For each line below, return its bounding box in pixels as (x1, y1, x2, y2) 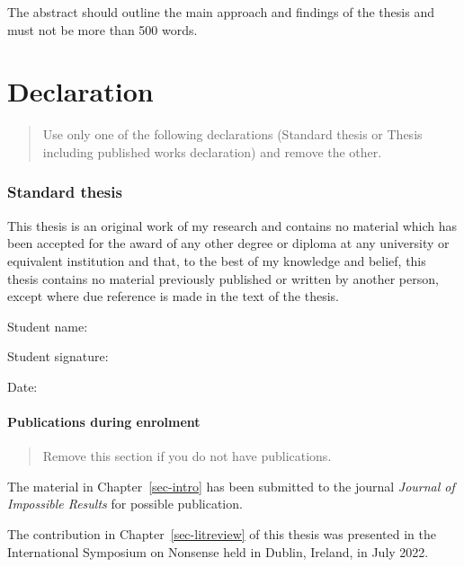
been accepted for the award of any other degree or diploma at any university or (7, 234, 450, 252)
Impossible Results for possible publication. (7, 494, 243, 513)
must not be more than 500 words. (7, 20, 198, 39)
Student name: (7, 316, 88, 335)
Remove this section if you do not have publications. (42, 447, 332, 465)
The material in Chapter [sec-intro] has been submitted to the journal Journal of (7, 476, 455, 495)
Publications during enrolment (7, 412, 201, 431)
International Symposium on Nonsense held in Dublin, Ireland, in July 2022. (7, 542, 429, 561)
